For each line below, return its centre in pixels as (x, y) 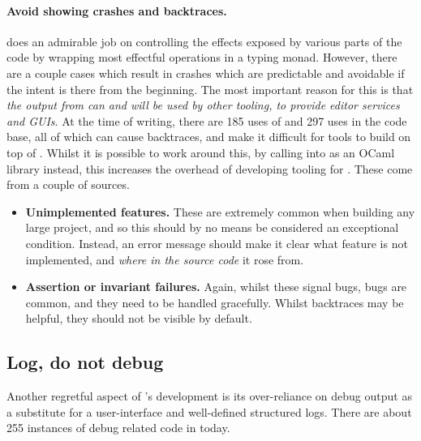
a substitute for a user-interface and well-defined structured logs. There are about (209, 411)
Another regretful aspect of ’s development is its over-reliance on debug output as (209, 396)
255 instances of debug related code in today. (118, 428)
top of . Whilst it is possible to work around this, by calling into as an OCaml (201, 152)
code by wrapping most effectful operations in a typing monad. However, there (202, 57)
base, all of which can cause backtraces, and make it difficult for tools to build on (209, 137)
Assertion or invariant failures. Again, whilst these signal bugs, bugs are (216, 287)
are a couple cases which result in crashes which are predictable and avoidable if (206, 73)
